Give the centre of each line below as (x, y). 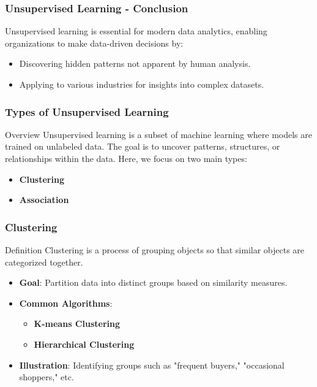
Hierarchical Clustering (84, 344)
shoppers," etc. (47, 377)
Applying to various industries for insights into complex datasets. (142, 84)
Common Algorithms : (66, 303)
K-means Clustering (77, 324)
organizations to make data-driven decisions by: (94, 43)
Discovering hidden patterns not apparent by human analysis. (135, 63)
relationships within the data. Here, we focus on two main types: (126, 158)
